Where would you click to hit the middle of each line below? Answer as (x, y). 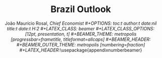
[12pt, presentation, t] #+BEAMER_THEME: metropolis (81, 34)
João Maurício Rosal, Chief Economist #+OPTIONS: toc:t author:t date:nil (81, 23)
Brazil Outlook (81, 9)
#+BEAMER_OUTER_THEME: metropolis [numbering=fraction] (81, 44)
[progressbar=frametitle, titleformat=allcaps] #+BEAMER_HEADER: (81, 39)
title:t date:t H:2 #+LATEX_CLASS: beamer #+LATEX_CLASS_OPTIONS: (81, 28)
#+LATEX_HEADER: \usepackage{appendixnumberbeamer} (81, 50)
